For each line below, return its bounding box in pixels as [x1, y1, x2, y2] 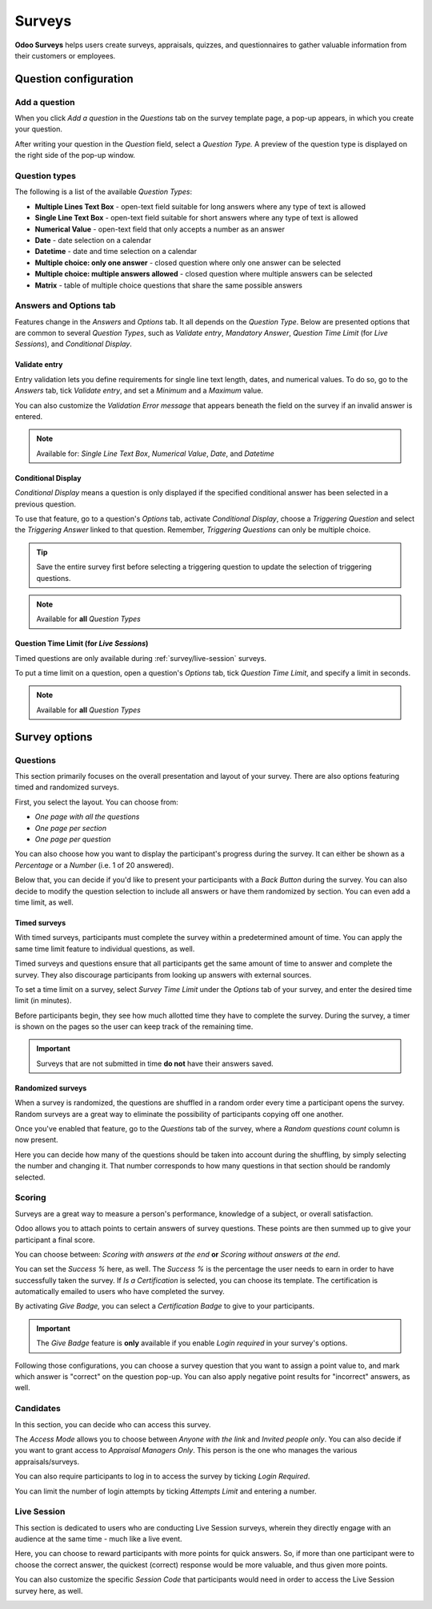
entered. [14, 412, 43, 421]
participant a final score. [14, 1235, 95, 1244]
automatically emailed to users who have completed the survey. [14, 1287, 226, 1296]
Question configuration [14, 72, 134, 86]
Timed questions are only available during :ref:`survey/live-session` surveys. [14, 653, 267, 663]
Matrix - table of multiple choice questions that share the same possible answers [34, 280, 303, 290]
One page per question [34, 834, 111, 844]
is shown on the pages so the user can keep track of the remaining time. [14, 1022, 254, 1031]
